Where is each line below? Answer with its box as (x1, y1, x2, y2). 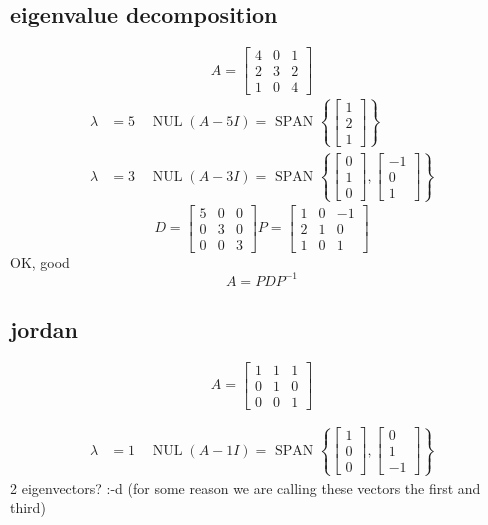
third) (10, 497, 46, 518)
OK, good (10, 251, 70, 272)
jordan (10, 314, 78, 345)
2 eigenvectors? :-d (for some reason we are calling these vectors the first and (10, 477, 481, 498)
